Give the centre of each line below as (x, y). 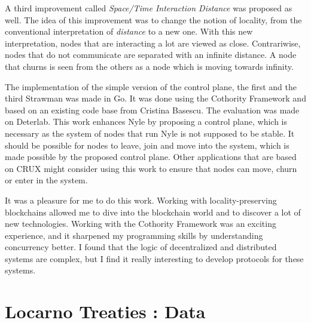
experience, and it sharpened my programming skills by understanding (134, 235)
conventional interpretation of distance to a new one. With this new (129, 31)
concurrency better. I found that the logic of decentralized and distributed (141, 247)
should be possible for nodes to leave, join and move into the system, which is (147, 145)
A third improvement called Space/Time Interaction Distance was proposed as (149, 8)
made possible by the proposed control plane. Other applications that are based (151, 157)
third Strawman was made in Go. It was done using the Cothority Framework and (155, 98)
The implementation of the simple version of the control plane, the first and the (151, 86)
